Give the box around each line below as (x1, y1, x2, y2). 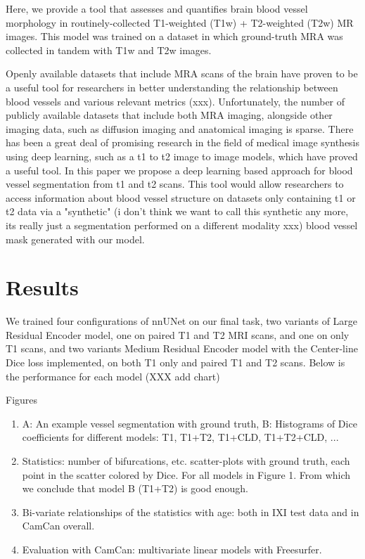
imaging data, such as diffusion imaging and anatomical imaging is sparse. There (6, 121, 354, 136)
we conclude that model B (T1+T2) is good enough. (22, 481, 248, 496)
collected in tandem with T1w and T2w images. (6, 42, 212, 57)
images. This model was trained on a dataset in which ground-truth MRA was (6, 29, 343, 44)
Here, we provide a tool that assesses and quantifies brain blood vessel (6, 1, 308, 15)
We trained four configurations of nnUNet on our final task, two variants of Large (6, 314, 358, 328)
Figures (6, 392, 38, 407)
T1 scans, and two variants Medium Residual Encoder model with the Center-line (6, 341, 358, 356)
